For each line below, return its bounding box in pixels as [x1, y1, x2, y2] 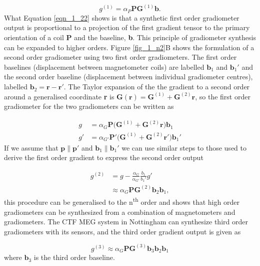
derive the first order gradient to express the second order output [4, 152, 203, 163]
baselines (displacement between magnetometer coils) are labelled [4, 61, 204, 72]
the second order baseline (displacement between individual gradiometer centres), [4, 71, 253, 82]
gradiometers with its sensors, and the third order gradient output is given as [4, 226, 241, 236]
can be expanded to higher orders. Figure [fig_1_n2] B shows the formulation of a [4, 42, 254, 52]
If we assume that [4, 142, 58, 153]
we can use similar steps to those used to [121, 142, 246, 153]
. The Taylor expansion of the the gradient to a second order [63, 81, 250, 92]
